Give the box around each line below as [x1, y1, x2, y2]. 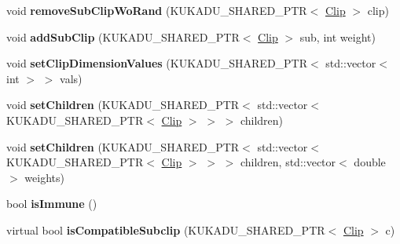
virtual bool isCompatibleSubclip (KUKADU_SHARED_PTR [6, 221, 325, 238]
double [354, 154, 386, 170]
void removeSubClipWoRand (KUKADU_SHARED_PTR [6, 2, 307, 18]
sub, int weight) [299, 28, 376, 45]
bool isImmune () [6, 195, 97, 212]
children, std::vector [240, 154, 336, 170]
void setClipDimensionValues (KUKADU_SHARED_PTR [6, 55, 308, 71]
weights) [24, 169, 64, 185]
